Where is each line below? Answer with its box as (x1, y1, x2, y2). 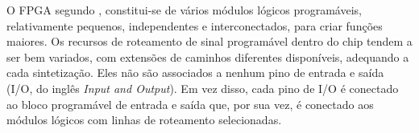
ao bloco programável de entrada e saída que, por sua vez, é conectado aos (6, 95, 374, 112)
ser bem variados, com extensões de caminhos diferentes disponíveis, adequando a (6, 48, 409, 65)
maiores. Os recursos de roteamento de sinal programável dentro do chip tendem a (6, 33, 413, 50)
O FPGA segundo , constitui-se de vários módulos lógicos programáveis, (6, 2, 362, 18)
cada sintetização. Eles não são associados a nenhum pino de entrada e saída (6, 64, 384, 81)
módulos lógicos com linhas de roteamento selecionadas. (6, 111, 282, 128)
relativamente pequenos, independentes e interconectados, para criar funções (6, 17, 383, 34)
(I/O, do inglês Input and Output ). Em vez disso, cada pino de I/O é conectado (6, 79, 399, 96)
